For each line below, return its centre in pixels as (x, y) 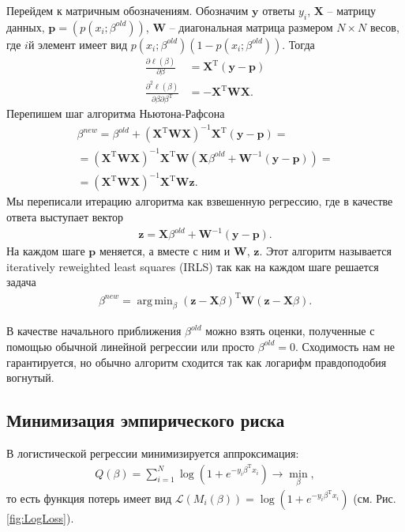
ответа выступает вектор (65, 217)
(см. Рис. (375, 498)
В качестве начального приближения (94, 331)
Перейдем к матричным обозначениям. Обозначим (127, 10)
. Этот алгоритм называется (326, 251)
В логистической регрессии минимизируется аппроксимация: (153, 453)
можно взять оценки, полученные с (290, 331)
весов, (384, 26)
